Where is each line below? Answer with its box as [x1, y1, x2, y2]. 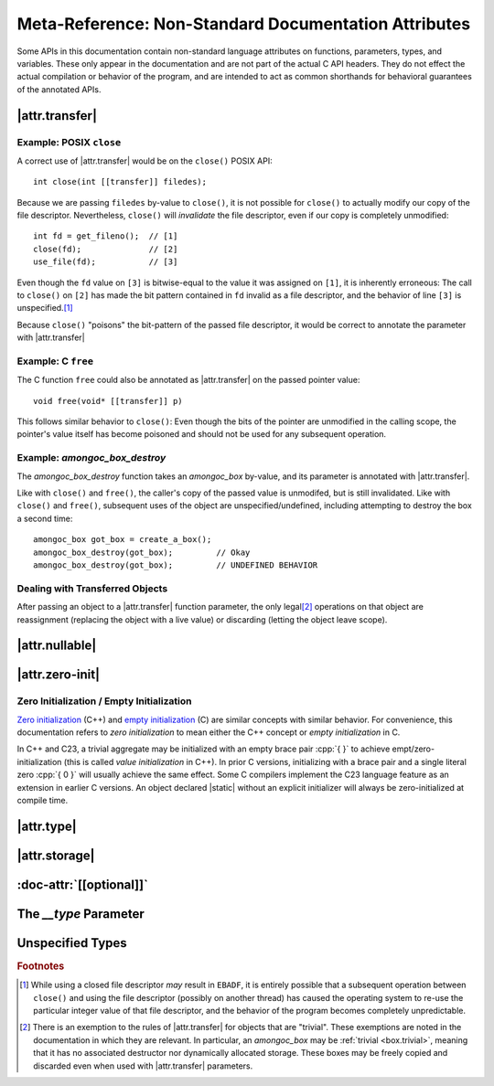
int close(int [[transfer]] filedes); [33, 176, 208, 187]
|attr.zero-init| [16, 667, 101, 683]
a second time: [16, 513, 73, 524]
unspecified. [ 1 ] [16, 303, 73, 314]
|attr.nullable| [16, 638, 97, 654]
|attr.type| [16, 818, 77, 834]
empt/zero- [392, 743, 435, 754]
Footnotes [16, 960, 65, 973]
